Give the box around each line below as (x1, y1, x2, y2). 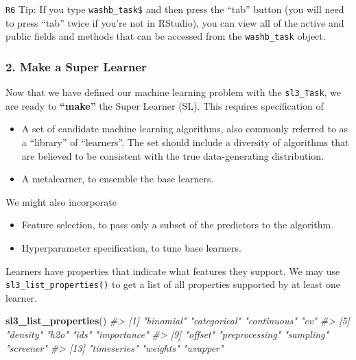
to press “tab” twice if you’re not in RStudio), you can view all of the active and (5, 15, 344, 29)
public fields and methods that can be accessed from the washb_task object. (5, 29, 326, 43)
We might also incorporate (5, 194, 117, 208)
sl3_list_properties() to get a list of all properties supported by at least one (5, 277, 340, 291)
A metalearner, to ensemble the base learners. (21, 171, 214, 186)
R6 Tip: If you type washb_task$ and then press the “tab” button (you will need (5, 2, 344, 16)
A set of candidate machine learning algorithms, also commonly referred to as (21, 121, 348, 136)
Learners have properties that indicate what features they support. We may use (5, 263, 340, 278)
